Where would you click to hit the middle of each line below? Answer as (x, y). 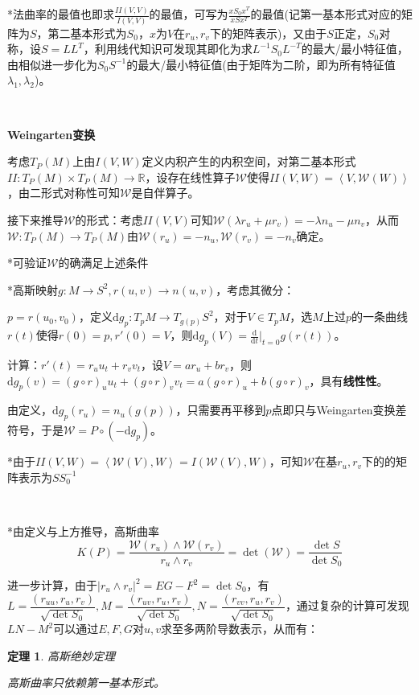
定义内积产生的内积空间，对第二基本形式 (249, 161)
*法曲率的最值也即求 (61, 14)
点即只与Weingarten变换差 (339, 410)
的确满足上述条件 (103, 263)
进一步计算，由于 (52, 585)
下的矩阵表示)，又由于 (268, 33)
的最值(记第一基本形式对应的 (326, 14)
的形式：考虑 (109, 219)
